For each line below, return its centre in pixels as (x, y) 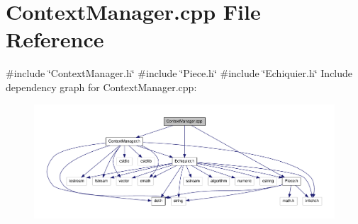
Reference (55, 39)
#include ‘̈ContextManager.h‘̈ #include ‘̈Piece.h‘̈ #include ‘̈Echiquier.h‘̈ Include (179, 73)
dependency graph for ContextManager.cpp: (101, 87)
